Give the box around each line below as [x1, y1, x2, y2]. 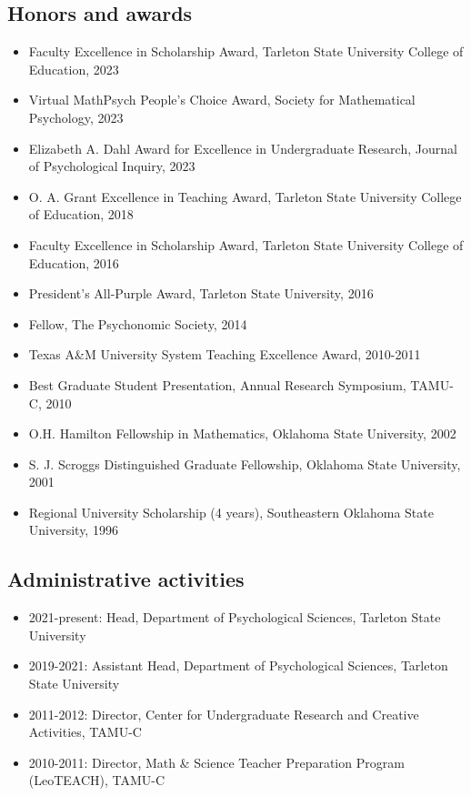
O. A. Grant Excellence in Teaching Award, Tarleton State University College [28, 186, 462, 206]
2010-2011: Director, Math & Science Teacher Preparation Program [28, 752, 405, 771]
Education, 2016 [28, 253, 119, 272]
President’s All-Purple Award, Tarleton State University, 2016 [28, 284, 374, 303]
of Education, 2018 [28, 205, 134, 224]
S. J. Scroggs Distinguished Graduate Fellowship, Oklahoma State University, [28, 454, 461, 473]
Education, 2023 [28, 59, 119, 78]
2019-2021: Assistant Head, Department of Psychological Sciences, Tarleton [28, 656, 448, 675]
